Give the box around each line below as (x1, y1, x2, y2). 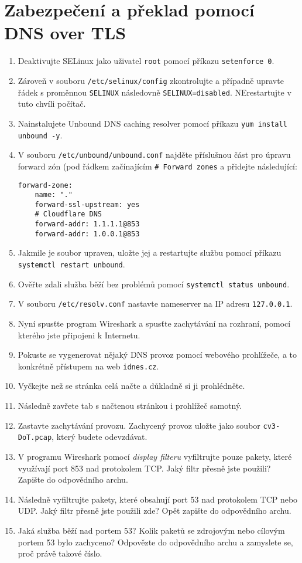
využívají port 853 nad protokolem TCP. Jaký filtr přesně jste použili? (18, 462, 271, 474)
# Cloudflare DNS (35, 210, 102, 219)
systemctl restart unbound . (18, 258, 125, 270)
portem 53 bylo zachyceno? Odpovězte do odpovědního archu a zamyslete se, (18, 535, 293, 548)
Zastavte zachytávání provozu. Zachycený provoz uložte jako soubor (18, 419, 260, 431)
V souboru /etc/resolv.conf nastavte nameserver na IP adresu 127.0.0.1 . (18, 297, 293, 310)
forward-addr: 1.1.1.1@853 (35, 220, 140, 229)
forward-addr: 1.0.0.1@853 (35, 229, 140, 238)
